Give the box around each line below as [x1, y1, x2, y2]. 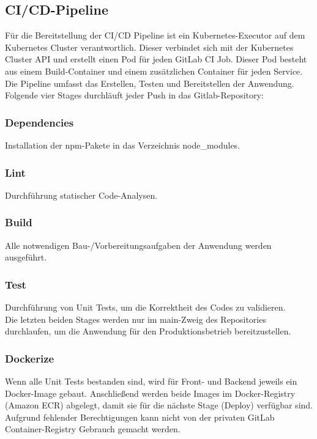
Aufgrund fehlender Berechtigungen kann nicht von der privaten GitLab [5, 410, 275, 423]
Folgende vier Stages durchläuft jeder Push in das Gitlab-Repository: [5, 89, 264, 101]
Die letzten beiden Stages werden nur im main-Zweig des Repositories [5, 312, 266, 325]
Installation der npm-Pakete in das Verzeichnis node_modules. [5, 138, 241, 151]
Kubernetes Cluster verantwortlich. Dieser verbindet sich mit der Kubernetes [5, 40, 294, 53]
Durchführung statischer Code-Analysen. [5, 188, 158, 201]
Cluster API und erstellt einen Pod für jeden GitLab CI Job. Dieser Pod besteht [5, 53, 307, 65]
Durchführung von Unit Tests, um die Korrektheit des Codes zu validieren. [5, 301, 286, 314]
